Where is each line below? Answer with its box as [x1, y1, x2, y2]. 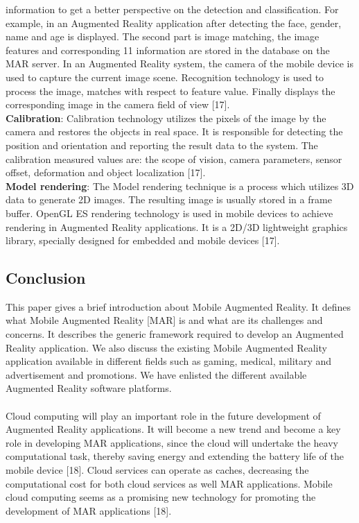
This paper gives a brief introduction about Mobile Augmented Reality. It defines [6, 299, 351, 314]
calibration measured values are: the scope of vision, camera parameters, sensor [6, 151, 342, 166]
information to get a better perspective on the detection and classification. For [6, 2, 339, 16]
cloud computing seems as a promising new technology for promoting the [6, 490, 316, 504]
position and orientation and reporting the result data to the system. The [6, 137, 318, 152]
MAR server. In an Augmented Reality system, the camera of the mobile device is [6, 56, 354, 71]
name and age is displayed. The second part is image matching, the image [6, 29, 319, 44]
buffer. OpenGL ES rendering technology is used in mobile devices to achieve [6, 205, 333, 220]
